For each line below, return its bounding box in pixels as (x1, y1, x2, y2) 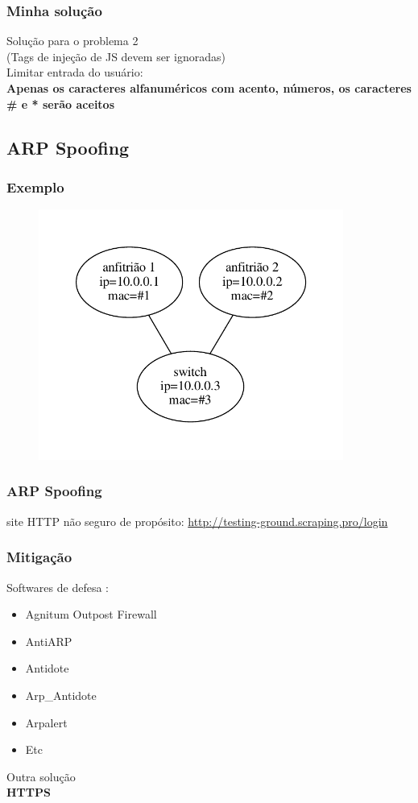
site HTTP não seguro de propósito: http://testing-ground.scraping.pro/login (6, 512, 388, 529)
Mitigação (6, 547, 72, 567)
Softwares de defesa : (6, 578, 109, 595)
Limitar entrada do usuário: (6, 64, 143, 81)
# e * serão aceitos (6, 95, 115, 112)
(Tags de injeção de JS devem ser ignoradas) (6, 48, 226, 64)
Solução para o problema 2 (6, 32, 139, 49)
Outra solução (6, 768, 76, 784)
